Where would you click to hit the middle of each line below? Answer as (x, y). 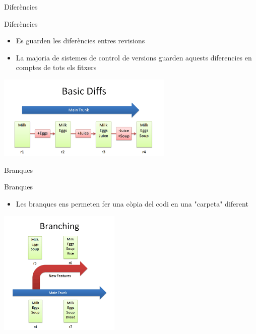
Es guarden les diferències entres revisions (80, 41)
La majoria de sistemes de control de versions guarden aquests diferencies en (134, 57)
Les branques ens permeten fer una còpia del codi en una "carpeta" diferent (132, 203)
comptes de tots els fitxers (56, 67)
